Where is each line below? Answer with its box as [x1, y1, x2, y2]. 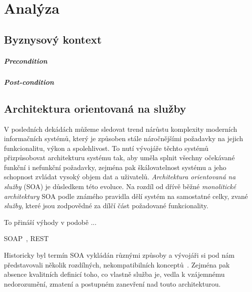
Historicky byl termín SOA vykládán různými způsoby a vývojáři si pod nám [4, 250, 235, 260]
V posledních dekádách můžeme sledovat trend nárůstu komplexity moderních [4, 123, 237, 134]
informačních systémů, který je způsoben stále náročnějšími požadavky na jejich [4, 133, 243, 144]
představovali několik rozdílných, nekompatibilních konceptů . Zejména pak [4, 259, 230, 269]
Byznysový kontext [4, 31, 102, 47]
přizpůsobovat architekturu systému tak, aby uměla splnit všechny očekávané [4, 152, 235, 163]
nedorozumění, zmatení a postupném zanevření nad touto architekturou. [4, 278, 221, 289]
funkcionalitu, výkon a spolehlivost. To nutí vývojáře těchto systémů [4, 143, 209, 153]
